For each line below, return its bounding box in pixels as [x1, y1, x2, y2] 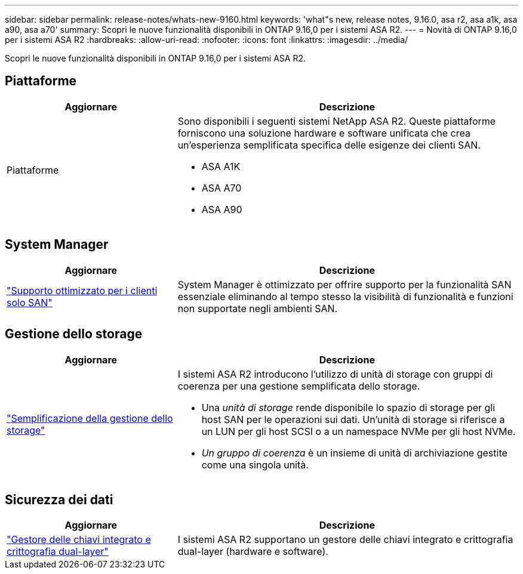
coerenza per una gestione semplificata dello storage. [177, 379, 420, 392]
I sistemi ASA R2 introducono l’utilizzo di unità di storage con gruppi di [177, 368, 493, 380]
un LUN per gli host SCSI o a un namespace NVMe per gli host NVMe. [201, 425, 516, 437]
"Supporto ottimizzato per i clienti [7, 284, 158, 297]
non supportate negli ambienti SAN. [177, 302, 338, 314]
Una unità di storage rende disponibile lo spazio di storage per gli [201, 401, 496, 413]
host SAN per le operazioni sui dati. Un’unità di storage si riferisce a [201, 413, 505, 425]
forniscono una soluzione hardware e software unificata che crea [177, 126, 470, 139]
